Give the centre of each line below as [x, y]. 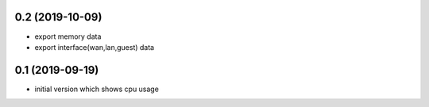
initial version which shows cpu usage [97, 89]
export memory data [68, 36]
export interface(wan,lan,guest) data [95, 47]
